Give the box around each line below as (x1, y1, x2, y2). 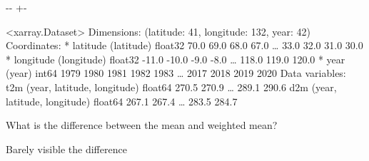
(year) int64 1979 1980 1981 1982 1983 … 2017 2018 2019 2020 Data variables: (6, 66, 346, 80)
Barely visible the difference (6, 141, 127, 156)
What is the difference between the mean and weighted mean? (6, 118, 278, 133)
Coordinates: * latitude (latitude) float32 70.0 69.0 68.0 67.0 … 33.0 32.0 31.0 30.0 (6, 38, 363, 53)
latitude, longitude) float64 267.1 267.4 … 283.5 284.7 (6, 93, 238, 108)
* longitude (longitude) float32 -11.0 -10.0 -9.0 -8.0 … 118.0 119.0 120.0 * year (6, 51, 345, 66)
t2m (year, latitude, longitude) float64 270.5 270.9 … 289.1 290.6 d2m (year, (6, 79, 337, 94)
